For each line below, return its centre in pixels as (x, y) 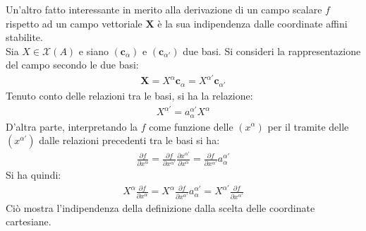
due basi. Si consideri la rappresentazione (272, 51)
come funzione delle (191, 126)
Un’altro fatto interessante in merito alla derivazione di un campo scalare (164, 9)
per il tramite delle (308, 126)
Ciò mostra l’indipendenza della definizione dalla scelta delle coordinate (160, 207)
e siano (93, 51)
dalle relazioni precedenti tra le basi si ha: (129, 140)
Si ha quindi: (33, 175)
